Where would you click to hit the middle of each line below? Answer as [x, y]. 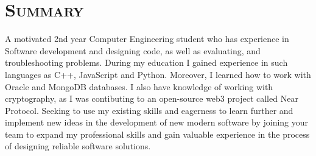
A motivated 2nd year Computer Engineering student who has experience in [147, 39]
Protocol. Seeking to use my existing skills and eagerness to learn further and [149, 110]
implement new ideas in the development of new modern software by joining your [157, 122]
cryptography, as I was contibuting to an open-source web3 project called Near [152, 98]
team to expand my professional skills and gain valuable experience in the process [157, 134]
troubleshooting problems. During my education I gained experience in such [146, 62]
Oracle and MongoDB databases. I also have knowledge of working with [139, 86]
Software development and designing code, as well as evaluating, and [133, 50]
